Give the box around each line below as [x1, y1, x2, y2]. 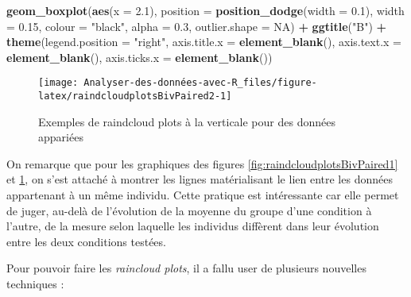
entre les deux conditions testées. [6, 233, 166, 249]
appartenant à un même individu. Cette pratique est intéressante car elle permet [6, 187, 399, 203]
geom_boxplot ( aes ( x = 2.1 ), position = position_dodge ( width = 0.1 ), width [6, 2, 405, 18]
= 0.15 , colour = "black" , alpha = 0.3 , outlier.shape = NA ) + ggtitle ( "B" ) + [6, 17, 387, 34]
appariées [38, 129, 83, 145]
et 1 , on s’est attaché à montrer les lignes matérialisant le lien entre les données [6, 171, 393, 187]
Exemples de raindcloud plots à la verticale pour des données [38, 113, 335, 129]
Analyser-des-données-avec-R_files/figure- [83, 77, 317, 89]
